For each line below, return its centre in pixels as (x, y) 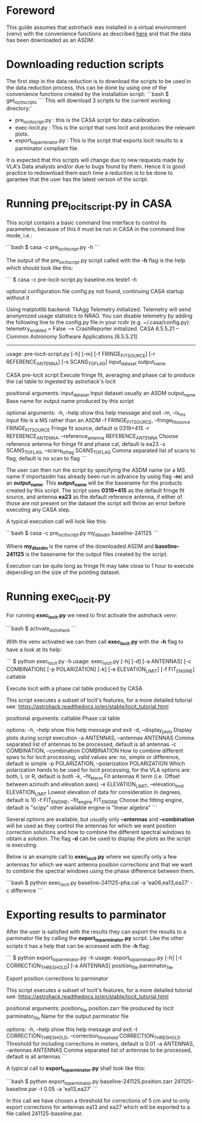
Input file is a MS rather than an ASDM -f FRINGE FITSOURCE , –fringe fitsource (98, 421)
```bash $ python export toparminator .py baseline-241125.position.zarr (90, 1082)
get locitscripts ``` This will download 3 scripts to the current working (88, 101)
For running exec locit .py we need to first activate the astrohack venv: (92, 616)
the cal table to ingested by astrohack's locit (61, 381)
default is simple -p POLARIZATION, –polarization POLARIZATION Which (96, 763)
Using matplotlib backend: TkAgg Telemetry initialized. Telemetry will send (99, 310)
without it (18, 298)
